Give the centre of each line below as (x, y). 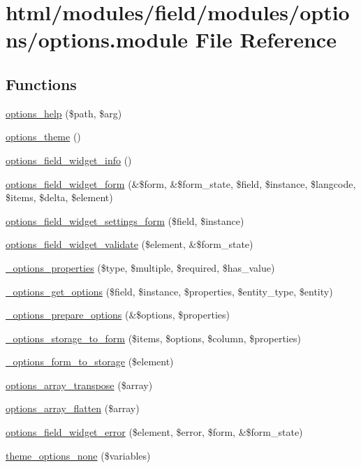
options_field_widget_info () (69, 160)
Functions (41, 83)
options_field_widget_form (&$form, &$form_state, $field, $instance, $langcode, (181, 183)
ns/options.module (97, 39)
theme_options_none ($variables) (78, 455)
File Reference (266, 39)
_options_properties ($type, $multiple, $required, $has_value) (140, 267)
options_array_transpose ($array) (79, 385)
